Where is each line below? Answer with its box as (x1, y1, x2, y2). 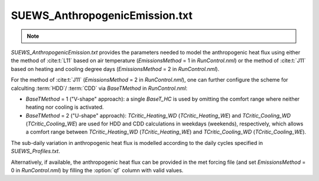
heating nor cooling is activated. (25, 104, 104, 111)
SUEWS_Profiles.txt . (11, 148, 60, 155)
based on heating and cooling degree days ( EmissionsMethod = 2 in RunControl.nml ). (11, 65, 220, 72)
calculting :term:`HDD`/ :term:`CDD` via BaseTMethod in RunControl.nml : (11, 85, 188, 92)
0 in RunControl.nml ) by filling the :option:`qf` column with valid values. (11, 167, 184, 174)
